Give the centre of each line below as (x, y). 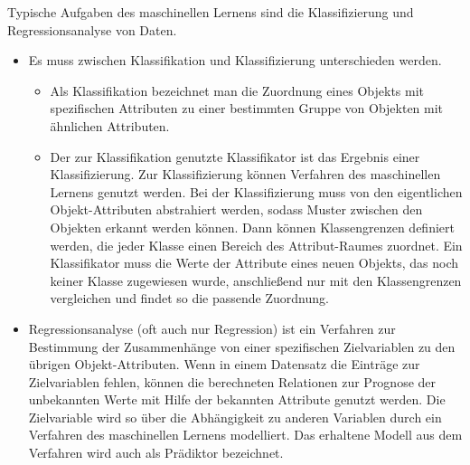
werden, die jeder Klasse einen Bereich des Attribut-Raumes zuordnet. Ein (256, 245)
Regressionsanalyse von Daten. (92, 29)
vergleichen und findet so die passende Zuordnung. (189, 298)
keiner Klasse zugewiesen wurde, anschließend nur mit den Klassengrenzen (256, 280)
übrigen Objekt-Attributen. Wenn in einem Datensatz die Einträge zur (224, 364)
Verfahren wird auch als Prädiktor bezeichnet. (156, 453)
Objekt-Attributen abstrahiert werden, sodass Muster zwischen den (236, 209)
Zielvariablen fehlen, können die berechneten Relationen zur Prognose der (232, 381)
